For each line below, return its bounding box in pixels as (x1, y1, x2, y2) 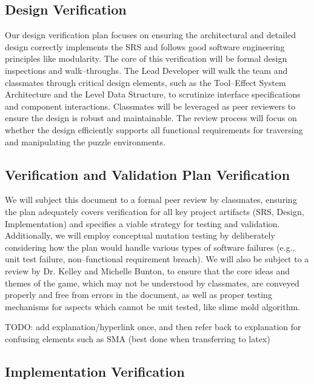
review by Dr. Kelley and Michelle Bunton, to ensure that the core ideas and (5, 264, 290, 277)
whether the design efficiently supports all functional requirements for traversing (5, 123, 303, 136)
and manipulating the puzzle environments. (5, 135, 165, 148)
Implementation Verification (5, 362, 185, 380)
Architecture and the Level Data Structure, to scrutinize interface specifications (5, 88, 301, 101)
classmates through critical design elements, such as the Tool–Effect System (5, 76, 286, 88)
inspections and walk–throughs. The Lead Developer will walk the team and (5, 64, 288, 76)
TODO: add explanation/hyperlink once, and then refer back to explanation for (5, 320, 301, 333)
